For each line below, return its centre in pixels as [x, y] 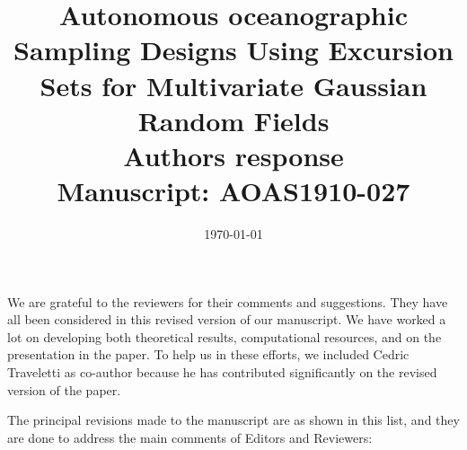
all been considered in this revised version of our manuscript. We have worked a [227, 319]
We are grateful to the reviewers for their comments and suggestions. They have [228, 301]
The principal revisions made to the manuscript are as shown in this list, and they [233, 420]
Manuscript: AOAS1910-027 [233, 191]
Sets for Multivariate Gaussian [233, 85]
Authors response [233, 155]
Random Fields [233, 120]
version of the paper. [64, 389]
